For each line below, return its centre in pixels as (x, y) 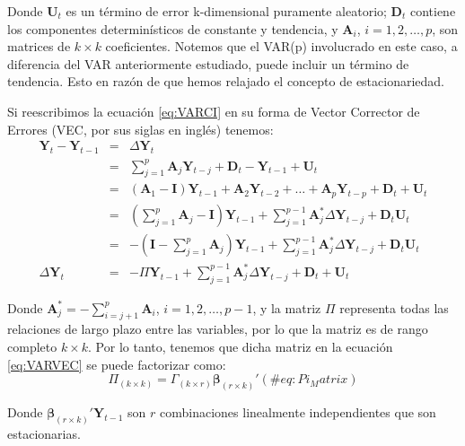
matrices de (39, 46)
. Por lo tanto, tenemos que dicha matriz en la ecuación (241, 346)
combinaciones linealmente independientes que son (298, 411)
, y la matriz (287, 307)
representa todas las (394, 307)
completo (32, 346)
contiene (433, 11)
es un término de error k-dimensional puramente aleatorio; (226, 11)
